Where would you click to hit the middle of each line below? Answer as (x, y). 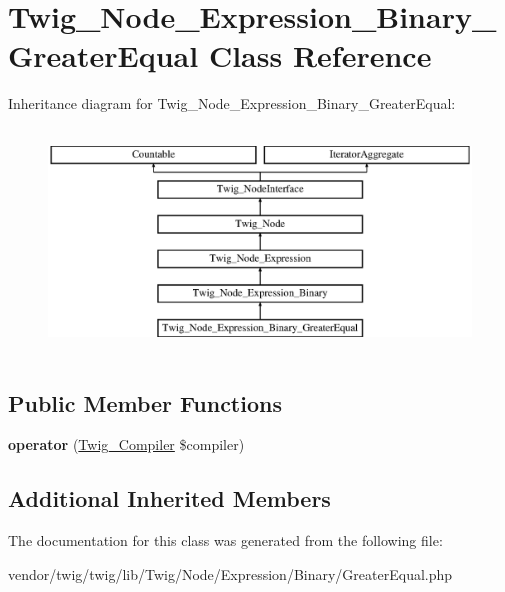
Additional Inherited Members (169, 498)
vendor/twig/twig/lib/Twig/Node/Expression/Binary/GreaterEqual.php (230, 573)
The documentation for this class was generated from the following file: (225, 540)
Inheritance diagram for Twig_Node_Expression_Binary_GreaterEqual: (232, 103)
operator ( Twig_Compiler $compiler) (126, 444)
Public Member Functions (145, 402)
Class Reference (320, 55)
